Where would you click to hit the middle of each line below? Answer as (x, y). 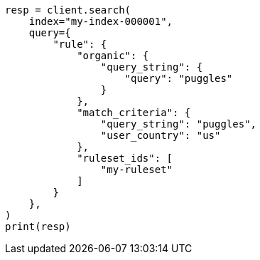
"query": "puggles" (179, 78)
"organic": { (113, 56)
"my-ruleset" (137, 170)
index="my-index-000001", (101, 21)
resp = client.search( (68, 10)
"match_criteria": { (134, 113)
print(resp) (38, 227)
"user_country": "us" (161, 135)
